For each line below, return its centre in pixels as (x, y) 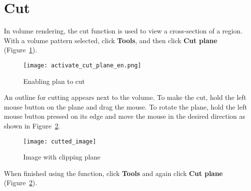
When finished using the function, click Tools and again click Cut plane (113, 173)
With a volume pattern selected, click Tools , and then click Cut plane (111, 40)
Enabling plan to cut (54, 81)
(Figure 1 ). (21, 50)
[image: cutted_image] (60, 141)
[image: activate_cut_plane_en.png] (82, 65)
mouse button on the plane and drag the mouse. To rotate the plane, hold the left (125, 106)
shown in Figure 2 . (32, 125)
